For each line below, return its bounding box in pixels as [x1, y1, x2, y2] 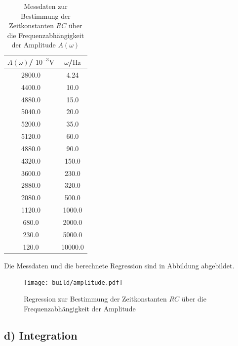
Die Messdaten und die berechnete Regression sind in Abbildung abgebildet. [4, 260, 235, 270]
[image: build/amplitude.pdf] [24, 279, 123, 287]
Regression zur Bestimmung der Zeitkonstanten [24, 293, 167, 303]
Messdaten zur [24, 1, 68, 11]
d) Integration [4, 327, 78, 343]
